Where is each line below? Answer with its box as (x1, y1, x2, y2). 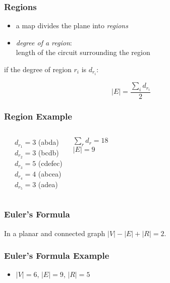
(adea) (38, 179, 58, 189)
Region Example (4, 109, 72, 122)
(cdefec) (38, 157, 63, 168)
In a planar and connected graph (4, 228, 105, 238)
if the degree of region (4, 64, 72, 74)
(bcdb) (38, 147, 59, 157)
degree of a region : (16, 37, 72, 47)
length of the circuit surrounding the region (16, 47, 150, 58)
